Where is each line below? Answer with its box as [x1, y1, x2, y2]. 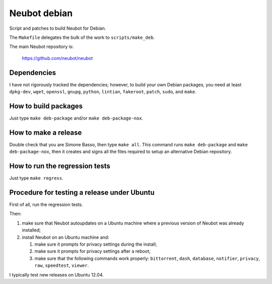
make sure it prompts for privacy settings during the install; [34, 241, 157, 247]
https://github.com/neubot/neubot [22, 55, 93, 61]
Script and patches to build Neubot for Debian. [9, 25, 106, 31]
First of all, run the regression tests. [9, 202, 83, 208]
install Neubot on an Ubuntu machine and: [22, 234, 109, 240]
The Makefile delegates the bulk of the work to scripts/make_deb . [9, 34, 155, 40]
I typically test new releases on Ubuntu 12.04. [9, 271, 104, 277]
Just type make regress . [9, 175, 63, 181]
